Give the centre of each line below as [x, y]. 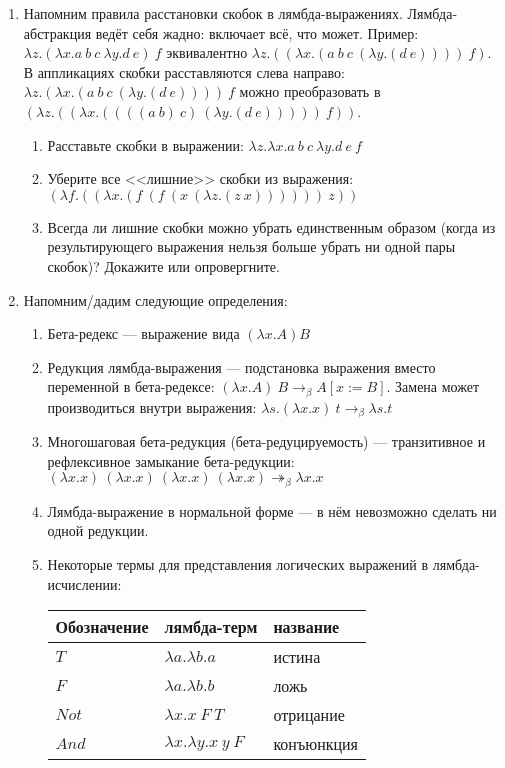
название [306, 627]
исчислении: [84, 583]
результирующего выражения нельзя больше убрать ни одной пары [251, 246]
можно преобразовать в [310, 91]
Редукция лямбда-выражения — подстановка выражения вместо [241, 366]
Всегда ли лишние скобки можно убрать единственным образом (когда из [271, 226]
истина [297, 657]
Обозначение [102, 627]
